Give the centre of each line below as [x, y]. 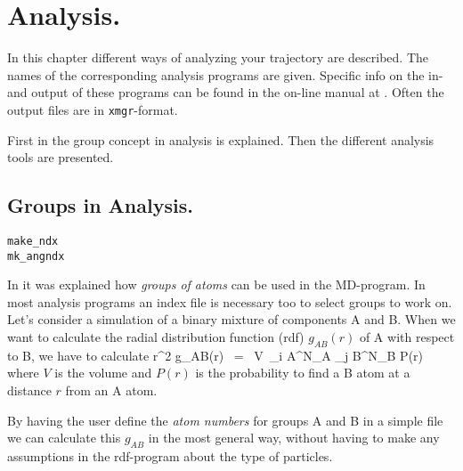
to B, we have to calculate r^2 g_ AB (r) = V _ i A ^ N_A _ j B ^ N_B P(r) [215, 355]
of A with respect [407, 337]
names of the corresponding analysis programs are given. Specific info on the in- [225, 74]
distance [29, 390]
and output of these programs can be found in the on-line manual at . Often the [226, 92]
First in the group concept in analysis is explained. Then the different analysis [221, 139]
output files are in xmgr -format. [93, 109]
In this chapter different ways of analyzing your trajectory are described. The [218, 57]
